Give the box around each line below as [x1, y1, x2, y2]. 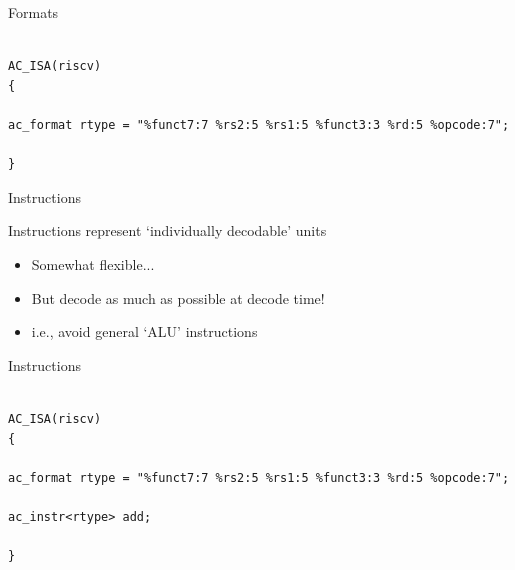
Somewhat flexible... [31, 253, 155, 274]
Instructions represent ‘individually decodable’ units [8, 220, 327, 241]
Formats [8, 2, 59, 22]
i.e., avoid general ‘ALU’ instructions [31, 321, 258, 342]
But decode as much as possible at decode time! [31, 287, 325, 308]
